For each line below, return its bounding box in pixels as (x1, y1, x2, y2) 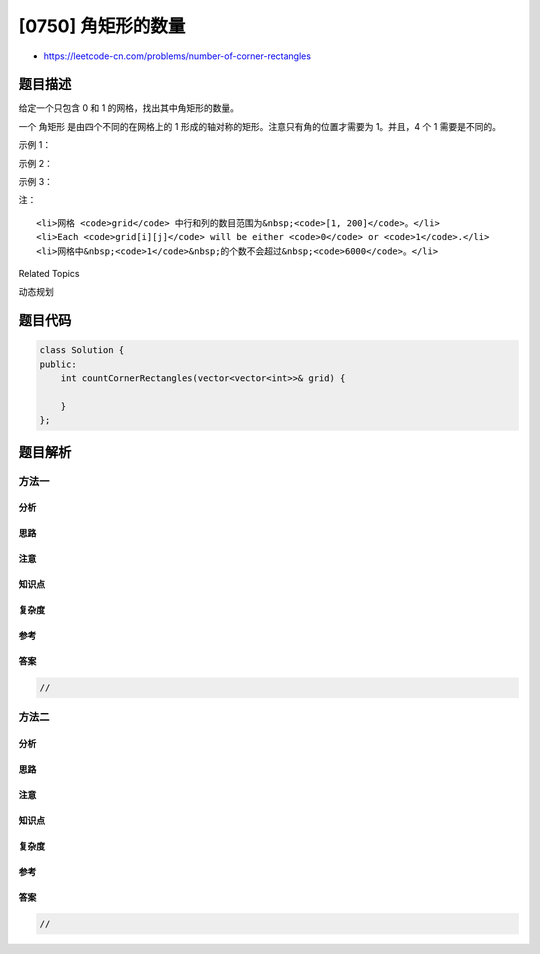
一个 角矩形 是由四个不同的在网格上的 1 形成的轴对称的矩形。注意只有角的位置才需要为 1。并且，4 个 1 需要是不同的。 (18, 120, 502, 132)
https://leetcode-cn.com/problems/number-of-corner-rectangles (43, 50, 312, 62)
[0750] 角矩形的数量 (18, 15, 186, 37)
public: (39, 358, 77, 370)
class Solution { (39, 345, 125, 356)
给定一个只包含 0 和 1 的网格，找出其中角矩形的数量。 (18, 102, 240, 114)
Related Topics (18, 267, 80, 279)
